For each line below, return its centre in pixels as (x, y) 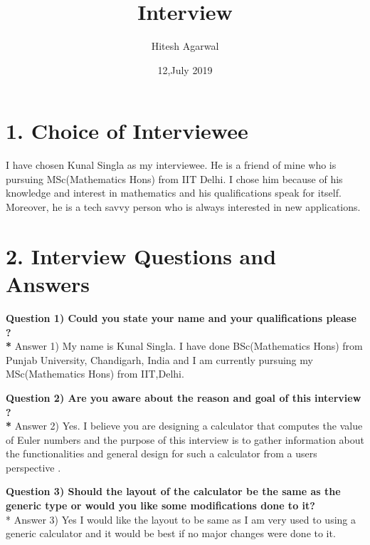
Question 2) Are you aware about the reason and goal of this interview (184, 397)
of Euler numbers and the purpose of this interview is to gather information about (185, 439)
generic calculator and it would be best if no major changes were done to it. (171, 533)
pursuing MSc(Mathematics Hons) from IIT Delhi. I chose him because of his (174, 178)
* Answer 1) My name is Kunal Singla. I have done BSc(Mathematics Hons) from (184, 346)
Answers (48, 284)
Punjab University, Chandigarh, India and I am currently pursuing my (159, 359)
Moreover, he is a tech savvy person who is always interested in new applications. (183, 207)
